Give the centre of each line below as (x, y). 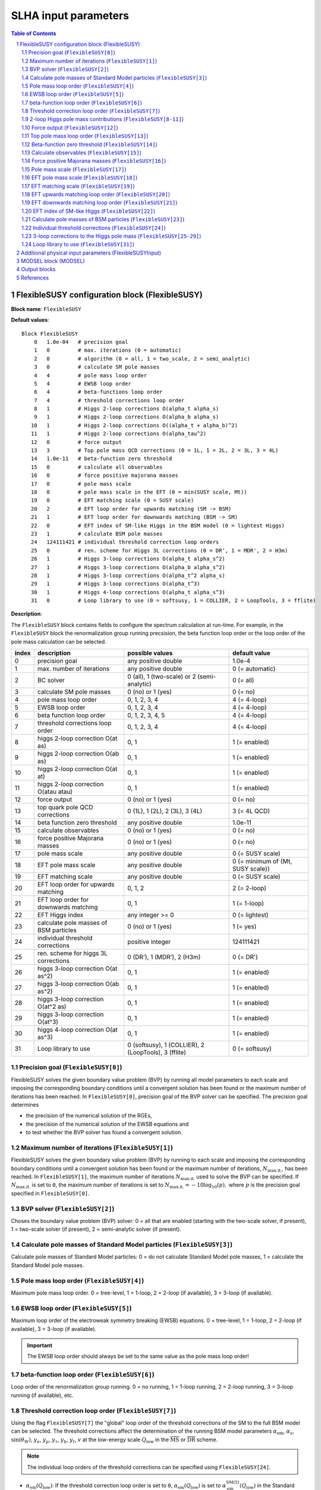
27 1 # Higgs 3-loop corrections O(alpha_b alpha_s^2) (128, 567)
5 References (33, 278)
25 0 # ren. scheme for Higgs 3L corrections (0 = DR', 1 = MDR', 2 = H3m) (159, 550)
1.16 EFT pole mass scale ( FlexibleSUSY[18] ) (80, 178)
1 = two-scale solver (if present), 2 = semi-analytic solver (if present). (96, 1229)
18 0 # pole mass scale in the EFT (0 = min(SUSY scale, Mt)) (139, 492)
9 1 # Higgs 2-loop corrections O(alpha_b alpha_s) (126, 417)
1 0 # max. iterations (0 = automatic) (107, 350)
